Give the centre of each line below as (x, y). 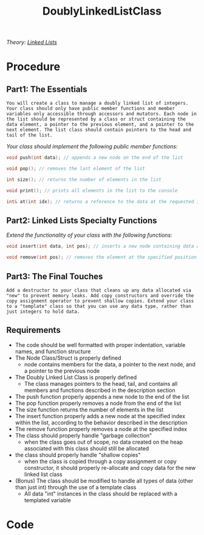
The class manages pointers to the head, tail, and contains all (101, 383)
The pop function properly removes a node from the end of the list (98, 403)
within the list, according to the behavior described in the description (101, 422)
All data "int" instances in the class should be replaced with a (101, 494)
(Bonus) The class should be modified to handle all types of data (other (104, 481)
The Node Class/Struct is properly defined (68, 358)
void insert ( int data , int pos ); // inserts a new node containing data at (104, 247)
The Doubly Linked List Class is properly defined (76, 377)
